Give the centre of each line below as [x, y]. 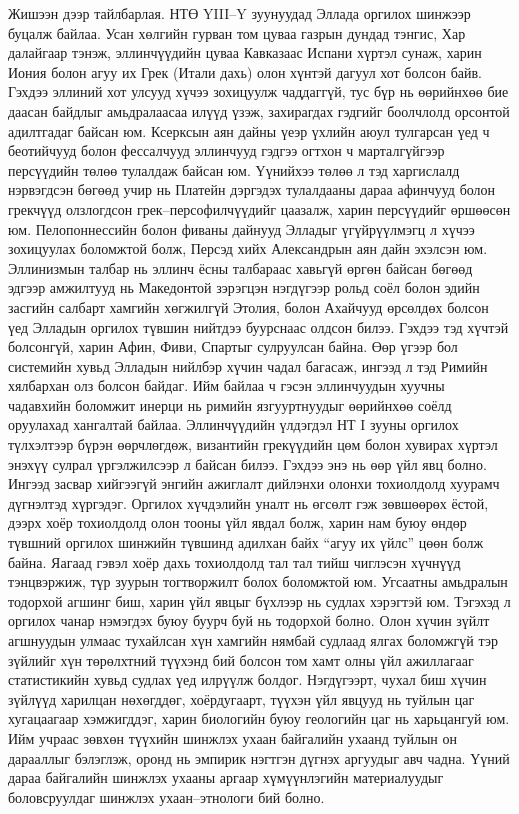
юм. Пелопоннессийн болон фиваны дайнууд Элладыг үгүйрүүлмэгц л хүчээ [241, 228]
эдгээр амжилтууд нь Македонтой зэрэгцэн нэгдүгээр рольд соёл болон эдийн [244, 287]
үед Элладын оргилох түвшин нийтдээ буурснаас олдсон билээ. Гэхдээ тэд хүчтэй [258, 326]
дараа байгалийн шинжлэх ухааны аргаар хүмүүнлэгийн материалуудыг [226, 777]
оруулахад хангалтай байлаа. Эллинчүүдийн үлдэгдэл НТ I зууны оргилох [233, 424]
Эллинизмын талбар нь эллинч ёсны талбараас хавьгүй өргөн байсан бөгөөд [240, 267]
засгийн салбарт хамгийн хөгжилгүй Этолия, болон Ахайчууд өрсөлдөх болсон [248, 306]
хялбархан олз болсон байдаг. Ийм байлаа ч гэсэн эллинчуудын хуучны [226, 385]
